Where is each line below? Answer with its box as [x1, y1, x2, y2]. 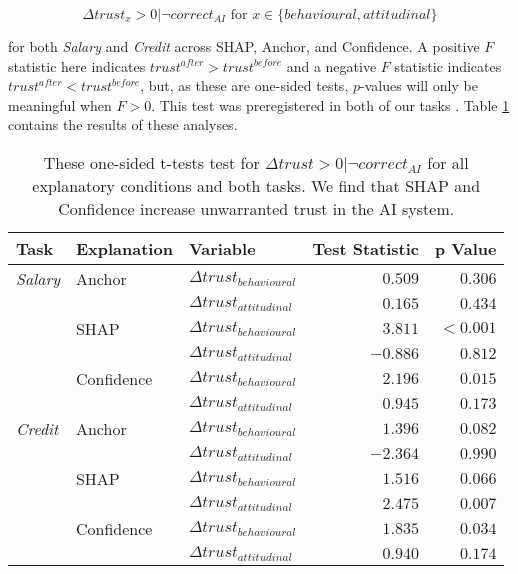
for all [427, 150, 469, 174]
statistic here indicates [8, 55, 146, 76]
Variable [188, 236, 256, 260]
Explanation [75, 236, 173, 260]
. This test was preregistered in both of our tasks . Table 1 [151, 94, 510, 115]
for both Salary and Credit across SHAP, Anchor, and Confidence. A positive [8, 36, 480, 56]
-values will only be [359, 75, 478, 96]
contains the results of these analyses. [8, 114, 238, 135]
